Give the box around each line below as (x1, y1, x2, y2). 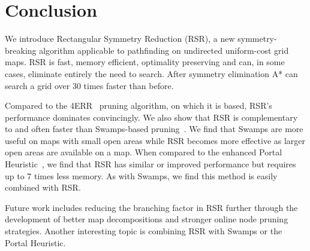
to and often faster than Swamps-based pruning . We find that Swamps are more (5, 123, 303, 135)
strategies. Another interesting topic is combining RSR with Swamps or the (5, 225, 282, 237)
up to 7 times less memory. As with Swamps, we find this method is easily (5, 169, 278, 182)
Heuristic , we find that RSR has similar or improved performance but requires (5, 158, 296, 170)
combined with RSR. (5, 181, 81, 194)
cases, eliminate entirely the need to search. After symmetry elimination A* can (5, 67, 298, 79)
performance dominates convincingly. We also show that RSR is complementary (5, 111, 298, 123)
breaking (5, 44, 37, 56)
